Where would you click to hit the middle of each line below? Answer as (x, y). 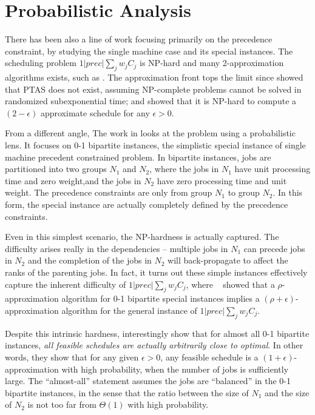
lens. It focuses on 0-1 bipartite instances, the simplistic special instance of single (155, 145)
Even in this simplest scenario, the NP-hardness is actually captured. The (142, 237)
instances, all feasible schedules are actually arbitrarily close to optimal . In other (154, 345)
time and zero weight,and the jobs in (73, 180)
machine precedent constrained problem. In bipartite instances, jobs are (138, 157)
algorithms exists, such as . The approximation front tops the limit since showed (154, 77)
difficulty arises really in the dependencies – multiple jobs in (117, 248)
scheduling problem (41, 63)
